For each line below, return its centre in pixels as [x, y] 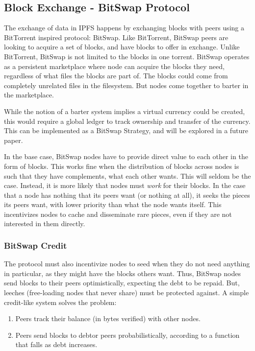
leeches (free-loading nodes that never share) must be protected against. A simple [127, 292]
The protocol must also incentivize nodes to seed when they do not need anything [127, 264]
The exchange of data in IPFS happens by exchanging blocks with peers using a [124, 28]
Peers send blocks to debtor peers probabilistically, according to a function [127, 335]
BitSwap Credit [36, 245]
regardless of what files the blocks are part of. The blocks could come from [116, 76]
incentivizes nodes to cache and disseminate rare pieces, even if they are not [118, 214]
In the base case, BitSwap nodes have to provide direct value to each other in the [126, 156]
